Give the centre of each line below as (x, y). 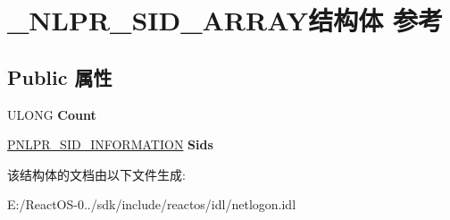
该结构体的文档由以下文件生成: (96, 174)
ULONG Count (52, 114)
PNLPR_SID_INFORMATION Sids (110, 144)
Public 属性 (60, 76)
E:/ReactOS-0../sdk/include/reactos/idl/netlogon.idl (152, 204)
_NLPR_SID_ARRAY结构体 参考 (225, 20)
